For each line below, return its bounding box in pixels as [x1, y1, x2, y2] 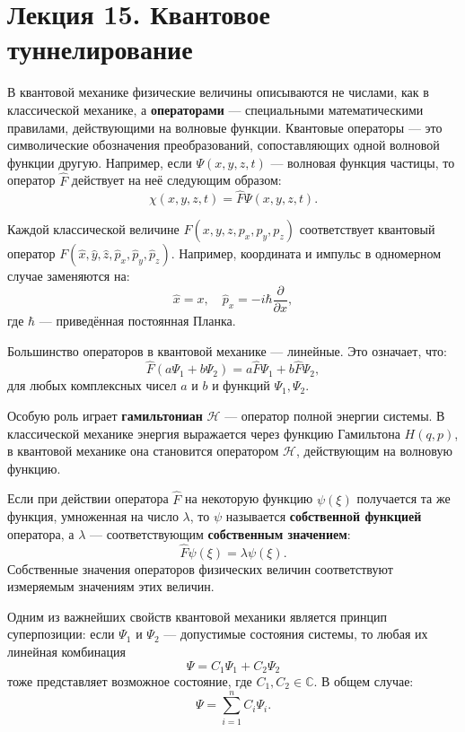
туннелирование [7, 30, 193, 67]
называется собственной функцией [225, 507, 422, 526]
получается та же [356, 489, 451, 508]
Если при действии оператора [7, 489, 169, 508]
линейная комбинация [7, 641, 126, 660]
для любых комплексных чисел [7, 376, 177, 395]
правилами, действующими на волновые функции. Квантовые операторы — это [7, 118, 443, 136]
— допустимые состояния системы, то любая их [163, 624, 428, 643]
